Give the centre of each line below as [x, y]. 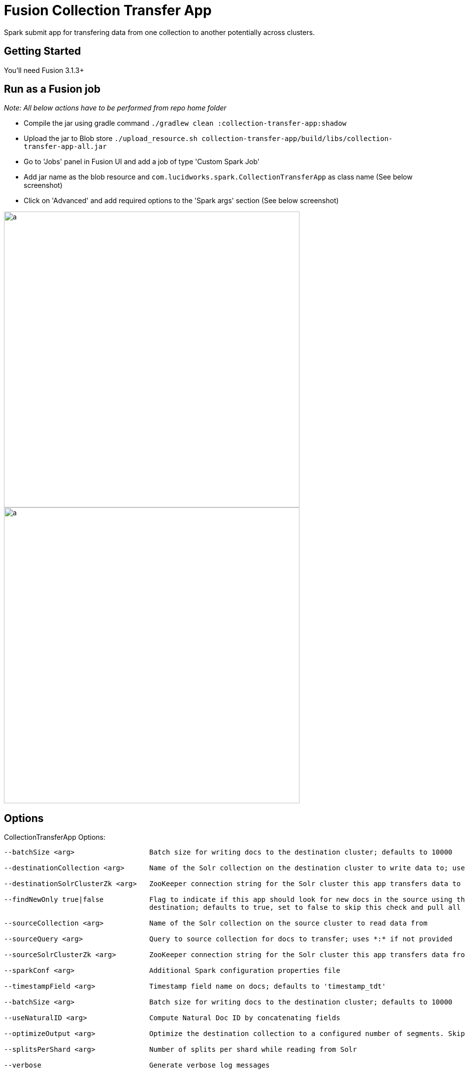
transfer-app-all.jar [65, 147]
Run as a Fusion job [52, 89]
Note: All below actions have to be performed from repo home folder [115, 108]
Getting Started [43, 51]
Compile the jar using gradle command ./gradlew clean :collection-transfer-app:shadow [185, 123]
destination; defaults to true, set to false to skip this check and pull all [305, 908]
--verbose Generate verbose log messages [137, 1065]
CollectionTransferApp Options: [55, 837]
